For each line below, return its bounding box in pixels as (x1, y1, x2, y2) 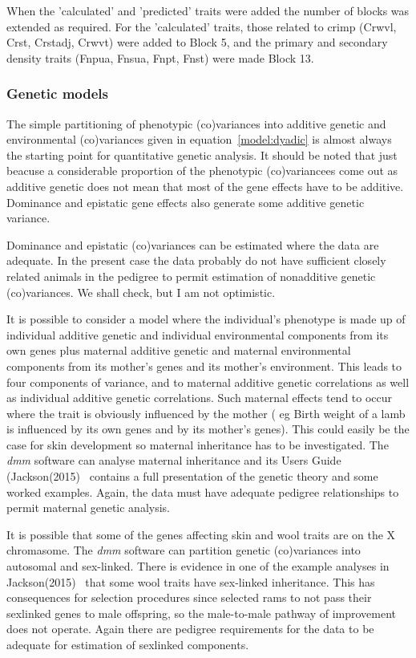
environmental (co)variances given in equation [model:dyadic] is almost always (6, 131, 392, 148)
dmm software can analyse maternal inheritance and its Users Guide (6, 452, 341, 469)
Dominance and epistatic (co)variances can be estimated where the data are (6, 236, 379, 253)
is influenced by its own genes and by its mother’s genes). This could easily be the (6, 420, 410, 437)
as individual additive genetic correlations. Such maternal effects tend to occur (6, 389, 393, 406)
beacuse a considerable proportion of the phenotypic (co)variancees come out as (6, 162, 398, 179)
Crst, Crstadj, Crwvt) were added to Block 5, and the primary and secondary (6, 34, 388, 51)
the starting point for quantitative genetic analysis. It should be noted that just (6, 146, 398, 163)
